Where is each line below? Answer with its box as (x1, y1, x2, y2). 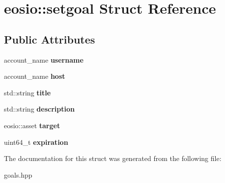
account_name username (4, 54, 84, 65)
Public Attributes (4, 31, 95, 46)
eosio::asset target (4, 120, 60, 130)
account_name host (4, 71, 65, 81)
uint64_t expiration (4, 137, 68, 147)
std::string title (4, 87, 51, 97)
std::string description (4, 104, 75, 114)
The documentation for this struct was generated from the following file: (4, 153, 222, 163)
